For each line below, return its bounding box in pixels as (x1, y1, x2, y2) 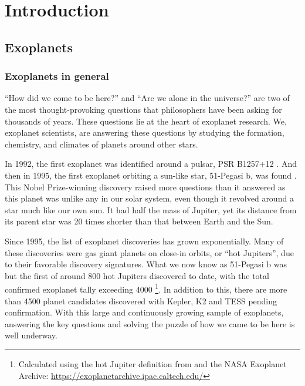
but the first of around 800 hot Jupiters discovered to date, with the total (5, 269, 269, 281)
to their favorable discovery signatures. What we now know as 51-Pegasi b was (5, 258, 287, 270)
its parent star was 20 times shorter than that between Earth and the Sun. (5, 215, 273, 227)
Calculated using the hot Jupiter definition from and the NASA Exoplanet (18, 357, 287, 370)
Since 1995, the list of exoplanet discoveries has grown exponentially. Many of (5, 234, 284, 247)
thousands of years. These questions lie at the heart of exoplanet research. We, (5, 115, 287, 127)
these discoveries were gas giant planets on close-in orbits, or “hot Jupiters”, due (5, 246, 294, 259)
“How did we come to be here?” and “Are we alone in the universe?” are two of (5, 92, 290, 104)
